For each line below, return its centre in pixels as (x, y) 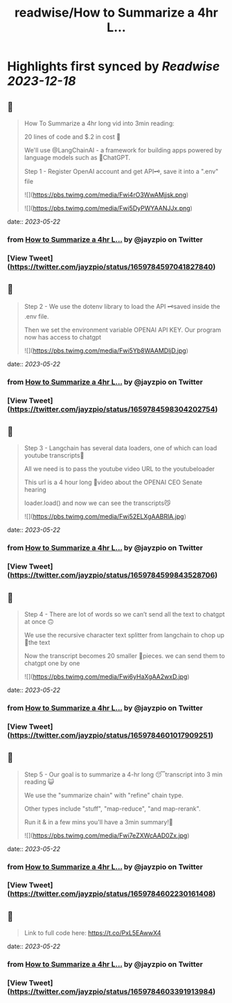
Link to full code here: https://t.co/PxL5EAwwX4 (92, 933)
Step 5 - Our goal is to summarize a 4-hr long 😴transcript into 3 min (123, 774)
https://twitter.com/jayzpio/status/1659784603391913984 (111, 992)
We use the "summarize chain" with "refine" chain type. (104, 795)
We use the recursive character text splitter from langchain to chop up (124, 634)
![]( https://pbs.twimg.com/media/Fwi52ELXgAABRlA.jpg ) (105, 517)
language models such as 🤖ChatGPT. (77, 158)
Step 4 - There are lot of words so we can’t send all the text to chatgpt (124, 614)
